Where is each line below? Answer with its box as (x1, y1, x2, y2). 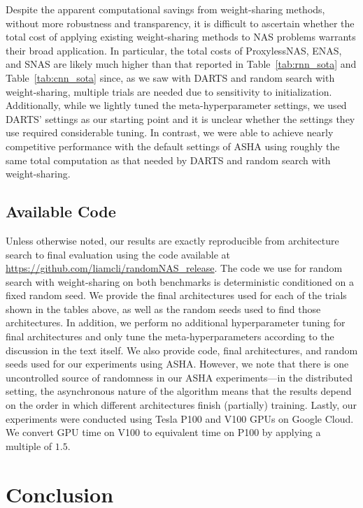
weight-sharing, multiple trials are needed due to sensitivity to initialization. (6, 84, 332, 99)
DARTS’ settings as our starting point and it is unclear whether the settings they (6, 111, 355, 126)
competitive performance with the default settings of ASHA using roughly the (6, 138, 340, 153)
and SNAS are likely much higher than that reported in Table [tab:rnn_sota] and (6, 57, 357, 71)
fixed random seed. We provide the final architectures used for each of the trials (6, 288, 347, 303)
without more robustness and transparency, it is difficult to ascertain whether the (6, 15, 355, 30)
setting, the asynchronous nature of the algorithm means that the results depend (6, 384, 352, 398)
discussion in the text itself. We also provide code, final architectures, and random (6, 342, 358, 357)
